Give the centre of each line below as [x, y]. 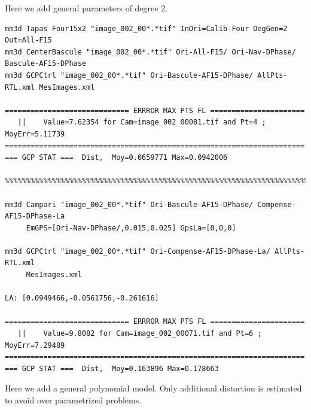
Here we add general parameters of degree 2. [86, 8]
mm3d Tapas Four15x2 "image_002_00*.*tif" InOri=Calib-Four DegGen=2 [146, 28]
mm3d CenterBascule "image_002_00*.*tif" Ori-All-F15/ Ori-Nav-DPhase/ [150, 52]
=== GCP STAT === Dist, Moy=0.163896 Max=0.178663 [112, 368]
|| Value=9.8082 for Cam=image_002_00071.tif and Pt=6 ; [140, 334]
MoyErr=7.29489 [35, 345]
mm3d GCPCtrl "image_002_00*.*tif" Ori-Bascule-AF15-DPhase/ [129, 75]
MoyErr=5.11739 [35, 134]
